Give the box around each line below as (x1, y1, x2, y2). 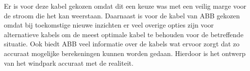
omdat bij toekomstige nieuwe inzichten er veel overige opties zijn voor (4, 20, 214, 30)
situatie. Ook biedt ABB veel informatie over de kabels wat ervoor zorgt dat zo (4, 39, 240, 49)
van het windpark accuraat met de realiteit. (4, 57, 133, 68)
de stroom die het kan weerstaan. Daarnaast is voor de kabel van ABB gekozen (4, 10, 240, 20)
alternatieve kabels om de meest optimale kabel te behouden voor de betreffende (4, 29, 244, 39)
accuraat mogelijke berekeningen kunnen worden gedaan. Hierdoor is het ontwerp (4, 48, 246, 58)
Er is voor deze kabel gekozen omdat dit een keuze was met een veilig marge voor (4, 1, 247, 11)
